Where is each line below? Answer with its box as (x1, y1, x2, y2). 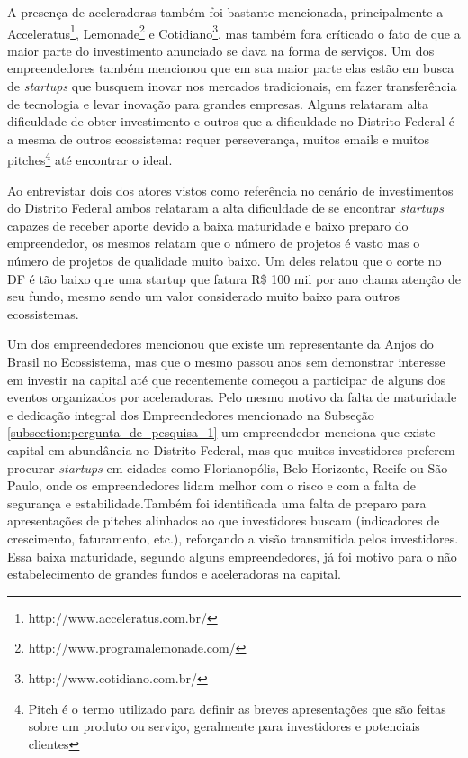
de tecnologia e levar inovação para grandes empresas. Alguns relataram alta (7, 94, 428, 113)
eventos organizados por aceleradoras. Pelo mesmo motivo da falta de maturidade (7, 388, 457, 406)
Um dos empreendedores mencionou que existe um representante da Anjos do (7, 334, 434, 353)
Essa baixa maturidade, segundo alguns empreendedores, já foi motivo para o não (7, 546, 457, 565)
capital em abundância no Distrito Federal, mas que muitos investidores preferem (7, 440, 455, 459)
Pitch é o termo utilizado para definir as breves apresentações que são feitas (28, 699, 446, 717)
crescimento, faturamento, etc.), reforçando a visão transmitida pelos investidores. (7, 528, 459, 547)
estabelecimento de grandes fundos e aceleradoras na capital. (7, 564, 342, 583)
